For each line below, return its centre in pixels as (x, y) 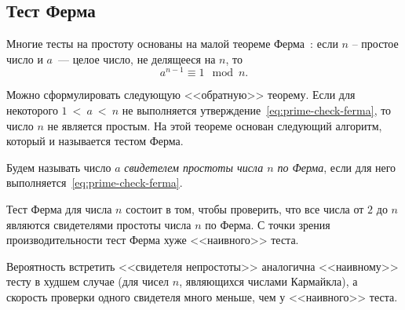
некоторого (32, 110)
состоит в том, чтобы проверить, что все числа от (245, 209)
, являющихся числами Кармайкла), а (268, 281)
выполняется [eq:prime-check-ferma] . (95, 182)
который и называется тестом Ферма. (95, 141)
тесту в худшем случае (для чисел (88, 281)
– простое (375, 44)
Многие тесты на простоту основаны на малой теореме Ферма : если (172, 44)
